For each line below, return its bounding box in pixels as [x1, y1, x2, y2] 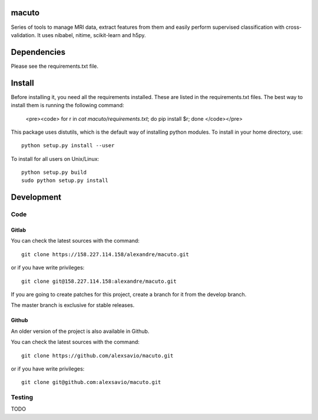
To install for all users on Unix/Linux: [11, 155, 100, 162]
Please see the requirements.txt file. [11, 62, 98, 70]
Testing [11, 393, 34, 402]
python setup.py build [21, 169, 87, 176]
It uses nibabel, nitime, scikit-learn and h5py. [37, 31, 147, 38]
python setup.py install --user [21, 142, 115, 149]
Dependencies [11, 47, 66, 57]
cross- [286, 24, 302, 31]
